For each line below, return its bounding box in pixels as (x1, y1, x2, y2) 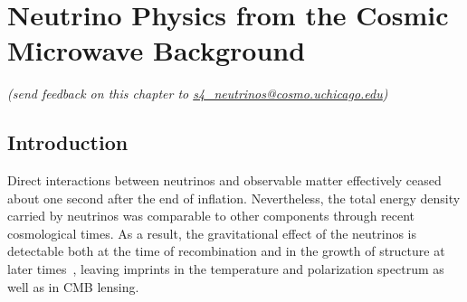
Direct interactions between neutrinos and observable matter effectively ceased (7, 171, 442, 190)
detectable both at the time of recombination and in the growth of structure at (7, 241, 445, 260)
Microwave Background (7, 32, 306, 69)
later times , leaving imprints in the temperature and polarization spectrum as (7, 260, 444, 278)
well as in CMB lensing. (7, 277, 139, 296)
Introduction (7, 128, 129, 156)
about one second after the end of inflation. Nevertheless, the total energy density (7, 188, 461, 207)
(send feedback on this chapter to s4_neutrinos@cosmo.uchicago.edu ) (7, 84, 388, 103)
